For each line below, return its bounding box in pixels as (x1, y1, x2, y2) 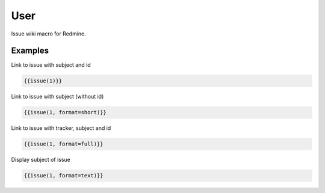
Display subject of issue (11, 156, 70, 164)
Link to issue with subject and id (11, 61, 91, 69)
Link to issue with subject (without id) (11, 93, 104, 100)
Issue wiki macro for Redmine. (11, 30, 87, 37)
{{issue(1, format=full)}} (23, 141, 104, 147)
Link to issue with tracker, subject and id (11, 124, 111, 132)
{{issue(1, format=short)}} (23, 109, 107, 116)
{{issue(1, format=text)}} (23, 172, 104, 179)
